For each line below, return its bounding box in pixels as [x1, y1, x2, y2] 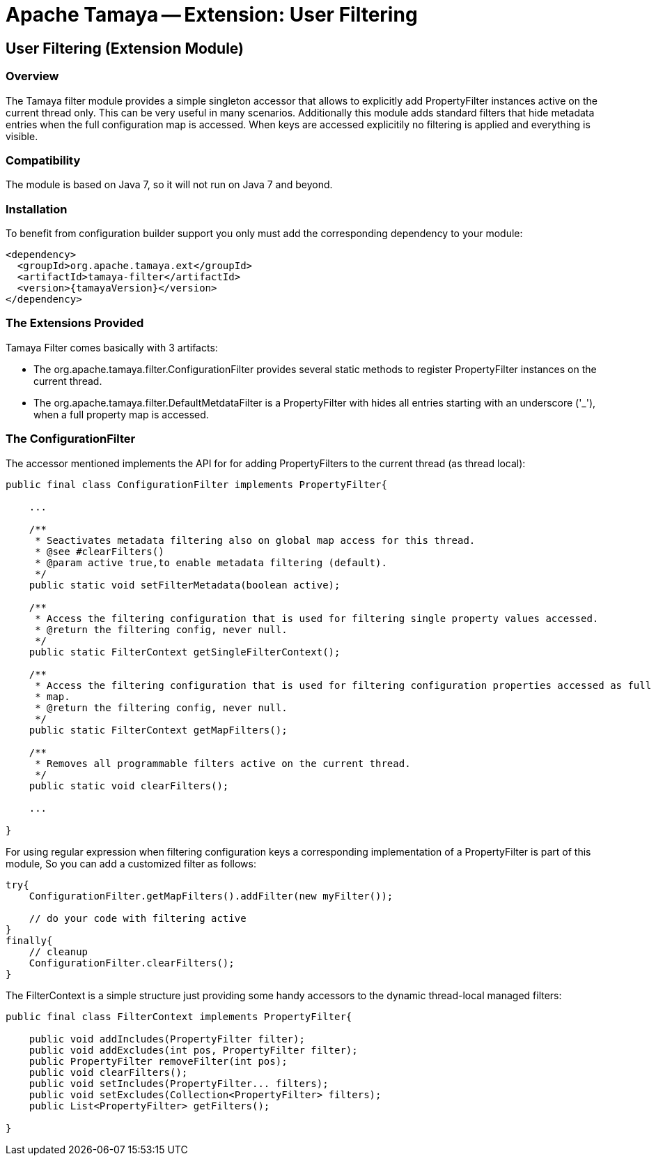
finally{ [6, 934, 53, 946]
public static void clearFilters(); [29, 780, 229, 791]
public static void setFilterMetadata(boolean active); [29, 579, 341, 591]
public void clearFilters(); [29, 1066, 188, 1078]
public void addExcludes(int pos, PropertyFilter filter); [29, 1044, 358, 1056]
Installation [6, 202, 68, 216]
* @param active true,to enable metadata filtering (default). [35, 556, 387, 568]
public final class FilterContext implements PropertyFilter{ [6, 1010, 352, 1022]
